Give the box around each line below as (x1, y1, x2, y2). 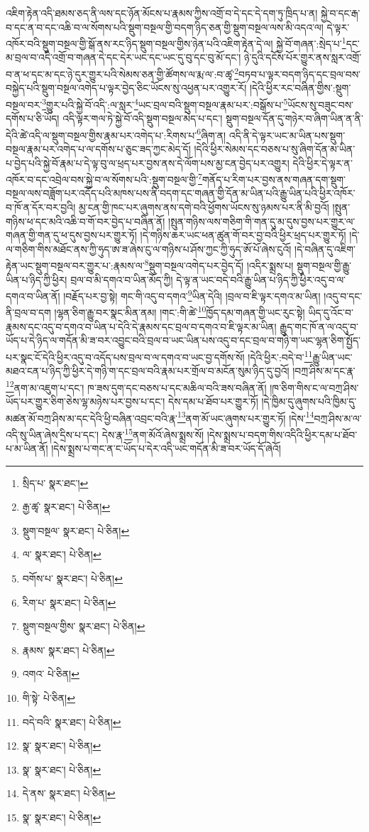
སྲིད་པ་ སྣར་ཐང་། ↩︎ (22, 475, 89, 490)
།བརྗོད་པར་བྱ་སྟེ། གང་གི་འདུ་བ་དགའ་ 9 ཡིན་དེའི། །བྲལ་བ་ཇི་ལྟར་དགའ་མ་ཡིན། (63, 287, 321, 303)
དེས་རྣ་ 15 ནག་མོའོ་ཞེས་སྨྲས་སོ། (101, 425, 204, 442)
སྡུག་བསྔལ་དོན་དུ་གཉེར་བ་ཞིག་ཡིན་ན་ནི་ (225, 111, 363, 126)
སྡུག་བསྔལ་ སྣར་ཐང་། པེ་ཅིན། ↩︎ (22, 523, 130, 538)
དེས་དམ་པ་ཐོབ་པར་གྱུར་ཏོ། (167, 394, 258, 408)
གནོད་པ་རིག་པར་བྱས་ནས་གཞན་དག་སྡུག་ (202, 171, 346, 186)
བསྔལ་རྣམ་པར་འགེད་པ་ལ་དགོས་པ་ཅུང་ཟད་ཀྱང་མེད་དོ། (6, 141, 191, 156)
